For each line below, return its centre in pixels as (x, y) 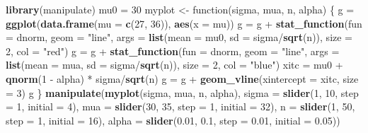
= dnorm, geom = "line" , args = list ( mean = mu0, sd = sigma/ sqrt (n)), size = (179, 37)
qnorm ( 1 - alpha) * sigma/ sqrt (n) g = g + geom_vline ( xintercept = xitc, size (182, 78)
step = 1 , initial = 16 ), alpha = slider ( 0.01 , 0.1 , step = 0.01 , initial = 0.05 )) (173, 120)
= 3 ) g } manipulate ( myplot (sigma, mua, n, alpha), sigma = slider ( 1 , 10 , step (182, 92)
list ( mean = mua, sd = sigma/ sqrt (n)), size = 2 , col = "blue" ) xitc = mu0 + (174, 65)
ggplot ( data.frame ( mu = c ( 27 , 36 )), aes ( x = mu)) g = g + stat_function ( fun (184, 23)
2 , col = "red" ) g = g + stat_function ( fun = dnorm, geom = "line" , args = (173, 51)
